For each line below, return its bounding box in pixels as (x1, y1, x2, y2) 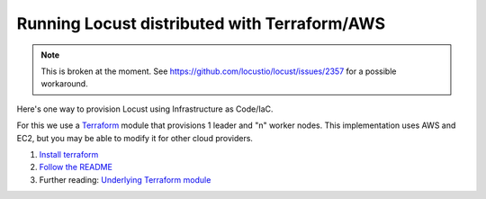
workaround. (40, 78, 89, 89)
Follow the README (39, 162, 112, 173)
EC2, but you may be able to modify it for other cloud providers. (16, 132, 254, 143)
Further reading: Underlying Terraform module (39, 174, 211, 185)
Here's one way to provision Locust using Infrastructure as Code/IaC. (16, 104, 274, 114)
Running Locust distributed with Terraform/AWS (16, 14, 386, 33)
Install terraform (39, 149, 99, 159)
